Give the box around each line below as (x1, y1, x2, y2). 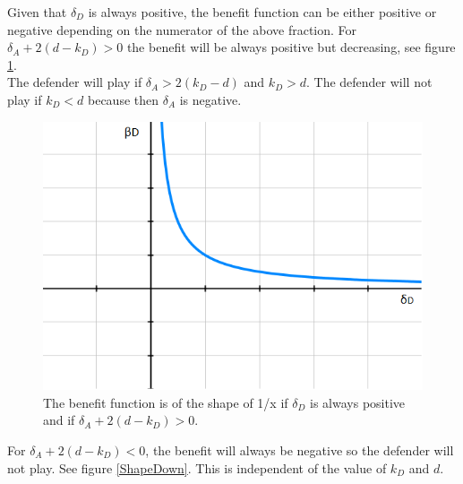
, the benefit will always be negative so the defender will (145, 440, 454, 459)
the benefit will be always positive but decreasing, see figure (126, 38, 456, 56)
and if (43, 411, 75, 429)
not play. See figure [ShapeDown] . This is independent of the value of (7, 458, 387, 477)
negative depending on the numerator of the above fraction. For (7, 20, 357, 39)
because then (87, 90, 159, 108)
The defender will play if (7, 73, 142, 91)
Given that (7, 3, 67, 21)
